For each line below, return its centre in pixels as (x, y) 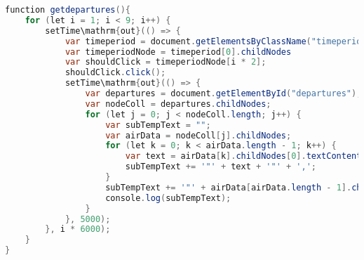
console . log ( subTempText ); (168, 198)
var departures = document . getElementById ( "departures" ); (223, 93)
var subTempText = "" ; (158, 125)
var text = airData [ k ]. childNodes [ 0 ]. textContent (243, 156)
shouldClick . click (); (115, 73)
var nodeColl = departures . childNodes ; (178, 104)
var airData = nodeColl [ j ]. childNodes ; (198, 135)
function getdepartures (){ (68, 10)
